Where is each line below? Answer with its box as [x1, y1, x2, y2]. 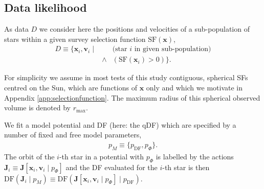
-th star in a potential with [59, 151, 144, 161]
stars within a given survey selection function [4, 33, 146, 44]
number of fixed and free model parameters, [4, 129, 142, 140]
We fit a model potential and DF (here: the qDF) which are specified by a [4, 119, 236, 130]
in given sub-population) [134, 45, 211, 53]
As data [4, 23, 29, 34]
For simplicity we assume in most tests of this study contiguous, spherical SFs [4, 72, 248, 83]
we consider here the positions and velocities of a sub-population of [39, 23, 250, 34]
